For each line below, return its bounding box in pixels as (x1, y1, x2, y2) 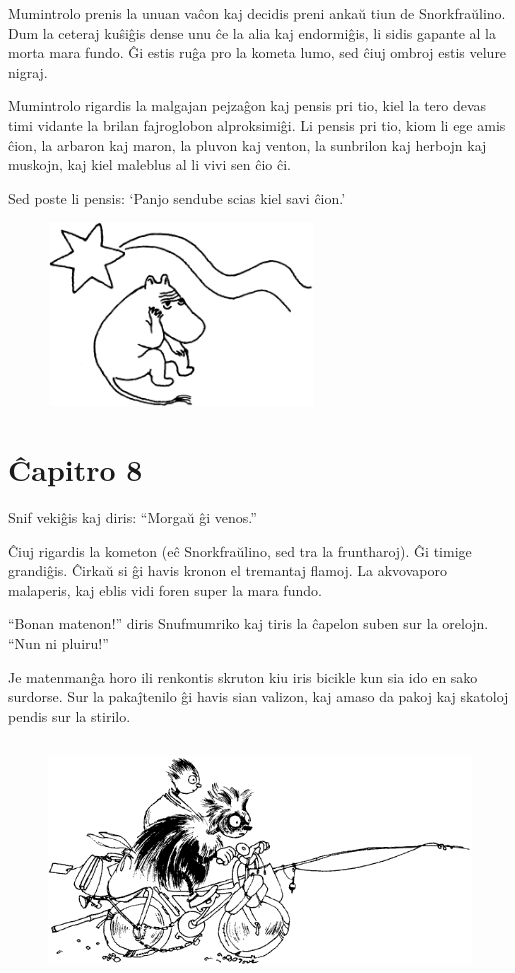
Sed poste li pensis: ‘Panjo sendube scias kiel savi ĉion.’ (8, 187, 346, 208)
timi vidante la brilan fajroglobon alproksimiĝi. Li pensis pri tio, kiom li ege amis (8, 114, 506, 135)
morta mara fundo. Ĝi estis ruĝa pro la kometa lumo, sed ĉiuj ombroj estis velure (8, 42, 507, 63)
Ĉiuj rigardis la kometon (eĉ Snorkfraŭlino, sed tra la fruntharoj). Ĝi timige (8, 540, 472, 561)
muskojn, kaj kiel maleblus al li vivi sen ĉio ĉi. (8, 154, 291, 175)
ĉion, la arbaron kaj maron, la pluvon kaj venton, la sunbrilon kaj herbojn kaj (8, 134, 487, 155)
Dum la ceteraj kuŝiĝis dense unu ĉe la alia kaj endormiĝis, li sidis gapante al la (8, 22, 496, 43)
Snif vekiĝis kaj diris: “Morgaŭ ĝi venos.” (8, 507, 257, 528)
